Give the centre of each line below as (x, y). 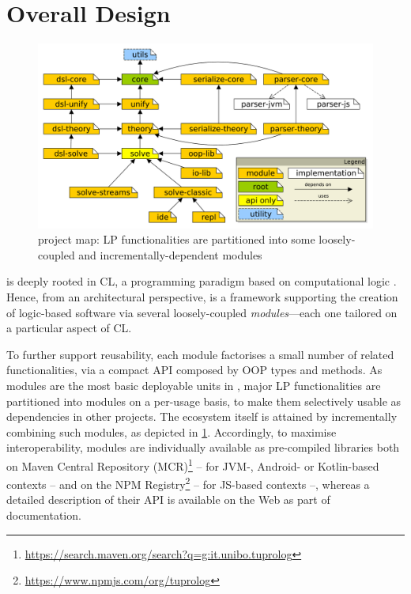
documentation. (44, 515)
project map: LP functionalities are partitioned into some (177, 239)
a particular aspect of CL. (69, 328)
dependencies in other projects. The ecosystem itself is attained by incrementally (202, 416)
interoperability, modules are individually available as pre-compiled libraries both (203, 447)
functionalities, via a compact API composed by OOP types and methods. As (194, 370)
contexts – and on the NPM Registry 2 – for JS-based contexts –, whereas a (188, 483)
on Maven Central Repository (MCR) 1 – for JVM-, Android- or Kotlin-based (193, 464)
